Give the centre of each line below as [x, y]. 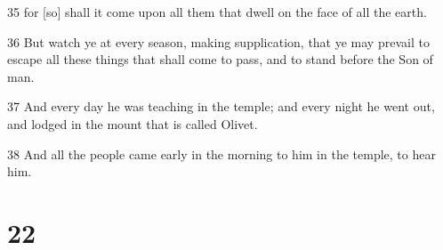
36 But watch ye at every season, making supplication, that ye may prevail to [218, 41]
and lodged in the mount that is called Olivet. [133, 123]
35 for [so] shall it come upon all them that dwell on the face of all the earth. [217, 12]
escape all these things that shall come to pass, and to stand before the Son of [220, 59]
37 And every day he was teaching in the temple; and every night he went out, [221, 106]
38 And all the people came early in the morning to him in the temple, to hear [221, 153]
